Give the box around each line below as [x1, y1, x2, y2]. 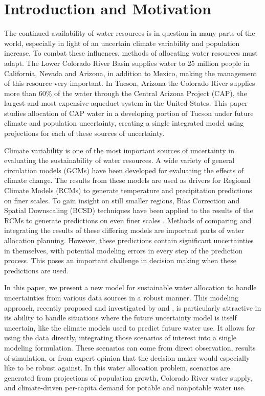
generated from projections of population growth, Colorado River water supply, [4, 372, 252, 383]
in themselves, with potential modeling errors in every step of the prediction [4, 245, 243, 255]
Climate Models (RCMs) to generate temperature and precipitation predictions [4, 185, 252, 196]
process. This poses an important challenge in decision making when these [4, 255, 237, 266]
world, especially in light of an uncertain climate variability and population [4, 37, 240, 48]
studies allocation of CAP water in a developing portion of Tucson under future [4, 107, 254, 118]
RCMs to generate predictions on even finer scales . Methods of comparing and [4, 215, 252, 225]
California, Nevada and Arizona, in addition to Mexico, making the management [4, 67, 257, 78]
